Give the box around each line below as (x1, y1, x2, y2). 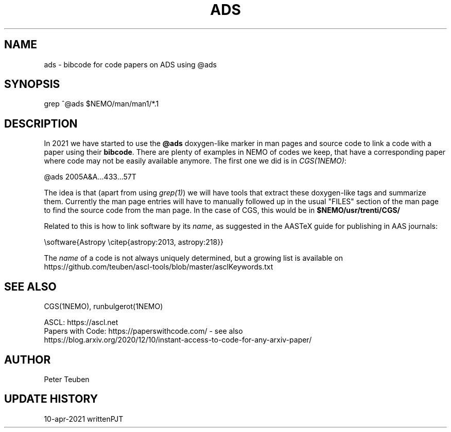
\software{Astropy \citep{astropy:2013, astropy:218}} (44, 238, 224, 247)
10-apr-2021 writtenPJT (44, 414, 124, 423)
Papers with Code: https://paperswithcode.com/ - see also (44, 327, 243, 336)
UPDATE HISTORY (4, 392, 98, 406)
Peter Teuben (44, 374, 90, 384)
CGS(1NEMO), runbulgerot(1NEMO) (44, 302, 163, 311)
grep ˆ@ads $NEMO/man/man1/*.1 (44, 99, 159, 109)
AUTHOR (4, 353, 51, 366)
